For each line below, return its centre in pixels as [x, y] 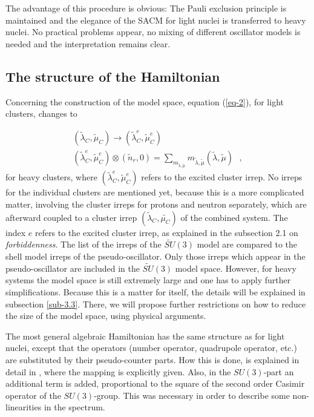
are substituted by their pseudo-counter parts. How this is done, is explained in [152, 359]
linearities [24, 407]
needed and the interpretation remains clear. [88, 43]
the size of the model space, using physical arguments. [106, 316]
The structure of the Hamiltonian [113, 76]
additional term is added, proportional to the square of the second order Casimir [155, 383]
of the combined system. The [234, 217]
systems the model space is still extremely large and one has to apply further [148, 280]
